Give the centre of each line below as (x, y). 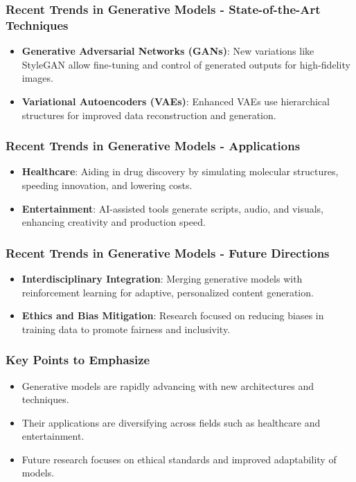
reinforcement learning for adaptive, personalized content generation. (168, 292)
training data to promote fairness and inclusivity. (126, 329)
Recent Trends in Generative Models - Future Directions (168, 252)
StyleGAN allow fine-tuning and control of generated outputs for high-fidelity (186, 64)
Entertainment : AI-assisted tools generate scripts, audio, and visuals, (172, 208)
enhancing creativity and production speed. (114, 222)
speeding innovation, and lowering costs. (107, 185)
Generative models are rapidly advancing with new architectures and (168, 385)
